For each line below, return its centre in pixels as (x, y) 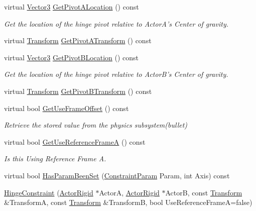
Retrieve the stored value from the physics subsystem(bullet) (96, 125)
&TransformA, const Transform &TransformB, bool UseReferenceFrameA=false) (128, 202)
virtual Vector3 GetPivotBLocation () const (72, 57)
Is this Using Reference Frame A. (55, 159)
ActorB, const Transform (204, 192)
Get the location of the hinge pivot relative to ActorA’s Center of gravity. (116, 23)
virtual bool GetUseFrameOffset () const (67, 108)
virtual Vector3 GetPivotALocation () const (72, 7)
